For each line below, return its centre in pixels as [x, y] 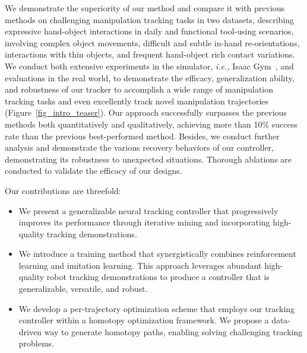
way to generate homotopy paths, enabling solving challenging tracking [173, 331]
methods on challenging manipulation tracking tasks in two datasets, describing [150, 19]
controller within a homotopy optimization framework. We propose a [144, 320]
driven [30, 331]
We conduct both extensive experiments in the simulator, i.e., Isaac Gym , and [149, 66]
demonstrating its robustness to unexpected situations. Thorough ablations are [148, 159]
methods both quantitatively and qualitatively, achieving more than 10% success [151, 124]
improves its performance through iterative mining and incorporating [144, 222]
